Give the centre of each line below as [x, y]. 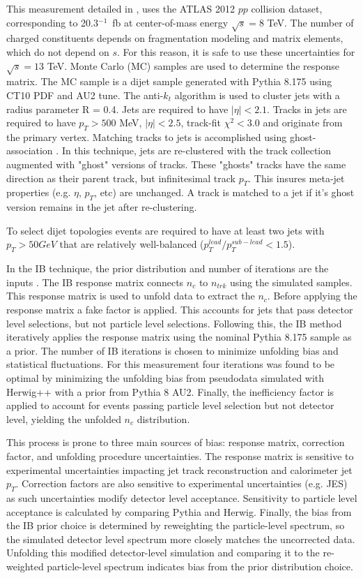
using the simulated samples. [291, 282]
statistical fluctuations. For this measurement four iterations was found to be [171, 364]
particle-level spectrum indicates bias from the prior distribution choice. [200, 566]
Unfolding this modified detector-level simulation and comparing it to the [163, 553]
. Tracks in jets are [307, 109]
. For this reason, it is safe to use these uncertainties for [236, 51]
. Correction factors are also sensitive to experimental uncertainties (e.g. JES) [181, 483]
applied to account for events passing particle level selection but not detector [170, 405]
